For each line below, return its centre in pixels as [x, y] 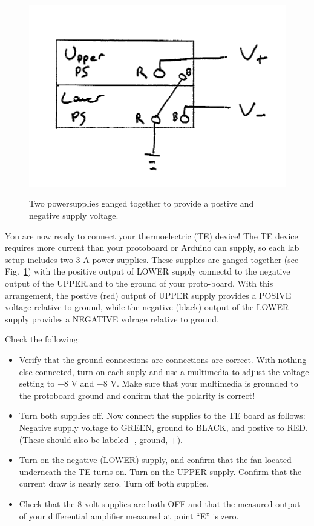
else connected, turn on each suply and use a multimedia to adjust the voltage [164, 371]
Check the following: [43, 339]
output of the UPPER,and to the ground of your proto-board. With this [139, 283]
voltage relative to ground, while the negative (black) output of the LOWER [147, 307]
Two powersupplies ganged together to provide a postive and [142, 203]
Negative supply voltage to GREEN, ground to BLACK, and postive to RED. [163, 427]
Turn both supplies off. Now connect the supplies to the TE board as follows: [162, 415]
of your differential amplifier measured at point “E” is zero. [129, 515]
